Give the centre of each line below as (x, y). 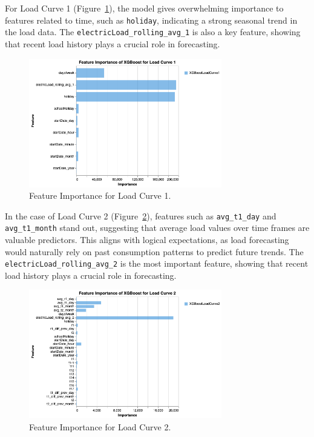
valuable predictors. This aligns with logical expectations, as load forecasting (147, 239)
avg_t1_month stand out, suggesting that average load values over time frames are (157, 228)
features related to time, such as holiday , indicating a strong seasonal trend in (151, 20)
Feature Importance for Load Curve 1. (100, 195)
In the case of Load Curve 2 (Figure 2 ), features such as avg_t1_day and (141, 215)
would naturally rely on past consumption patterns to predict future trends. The (154, 251)
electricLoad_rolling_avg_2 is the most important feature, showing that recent (157, 263)
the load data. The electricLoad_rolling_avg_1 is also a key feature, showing (153, 32)
